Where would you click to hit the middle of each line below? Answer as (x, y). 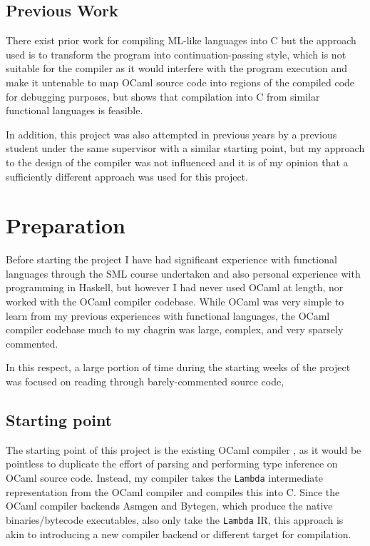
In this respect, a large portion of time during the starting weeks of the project (178, 367)
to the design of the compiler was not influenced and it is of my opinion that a (177, 162)
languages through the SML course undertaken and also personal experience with (183, 273)
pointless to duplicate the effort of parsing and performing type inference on (172, 464)
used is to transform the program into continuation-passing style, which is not (176, 54)
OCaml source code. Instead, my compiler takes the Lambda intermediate (164, 477)
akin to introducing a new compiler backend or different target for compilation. (179, 534)
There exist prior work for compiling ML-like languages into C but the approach (181, 40)
